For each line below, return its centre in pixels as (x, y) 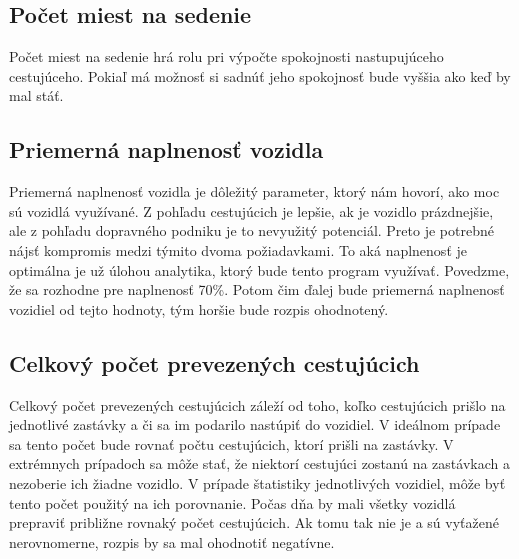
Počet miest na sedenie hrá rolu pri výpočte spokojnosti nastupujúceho (226, 56)
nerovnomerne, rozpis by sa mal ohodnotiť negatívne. (172, 541)
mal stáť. (36, 95)
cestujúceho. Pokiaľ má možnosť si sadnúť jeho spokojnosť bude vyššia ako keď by (260, 75)
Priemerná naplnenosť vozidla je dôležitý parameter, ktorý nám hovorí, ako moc (254, 191)
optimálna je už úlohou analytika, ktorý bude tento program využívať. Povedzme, (259, 269)
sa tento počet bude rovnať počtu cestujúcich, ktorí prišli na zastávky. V (231, 443)
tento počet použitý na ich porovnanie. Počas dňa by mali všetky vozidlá (232, 502)
